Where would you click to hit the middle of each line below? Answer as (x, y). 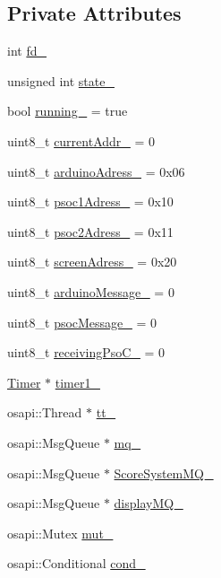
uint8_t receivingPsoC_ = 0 (86, 352)
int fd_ (27, 51)
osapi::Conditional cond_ (76, 563)
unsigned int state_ (61, 80)
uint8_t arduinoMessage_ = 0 (91, 291)
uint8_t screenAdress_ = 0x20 (92, 262)
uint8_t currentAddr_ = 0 (81, 140)
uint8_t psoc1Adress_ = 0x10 (90, 201)
